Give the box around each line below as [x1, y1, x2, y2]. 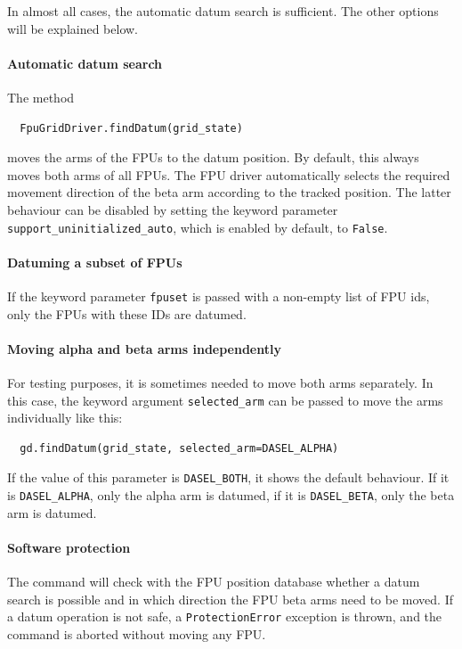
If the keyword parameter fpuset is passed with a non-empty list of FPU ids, [7, 287, 430, 305]
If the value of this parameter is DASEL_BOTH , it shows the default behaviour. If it [7, 468, 450, 487]
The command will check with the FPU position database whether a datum [7, 572, 420, 591]
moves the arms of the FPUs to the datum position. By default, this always [7, 148, 419, 167]
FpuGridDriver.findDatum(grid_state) [20, 121, 243, 135]
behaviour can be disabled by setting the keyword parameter [7, 200, 338, 218]
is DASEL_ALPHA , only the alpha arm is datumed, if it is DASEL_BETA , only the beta [7, 486, 455, 505]
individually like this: [7, 408, 123, 427]
